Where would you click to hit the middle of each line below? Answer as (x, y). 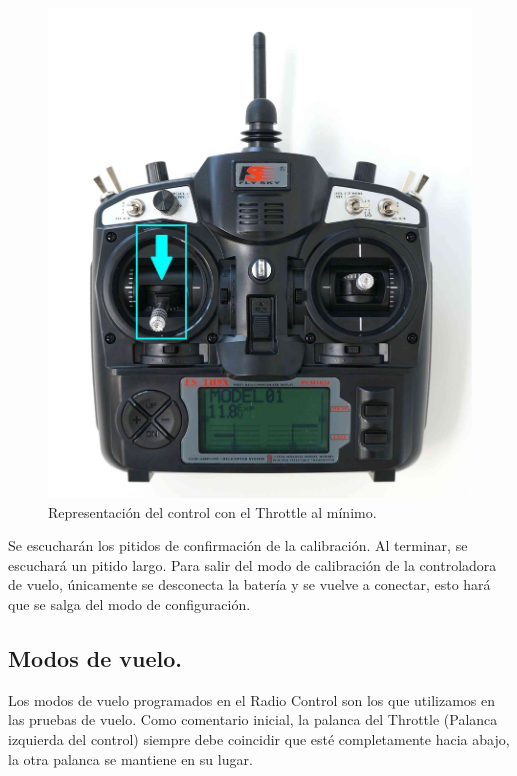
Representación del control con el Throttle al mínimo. (212, 511)
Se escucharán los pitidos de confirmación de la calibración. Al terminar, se (238, 545)
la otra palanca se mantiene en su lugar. (130, 758)
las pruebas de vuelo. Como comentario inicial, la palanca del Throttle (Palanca (253, 719)
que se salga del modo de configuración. (129, 604)
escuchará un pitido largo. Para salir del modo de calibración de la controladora (252, 564)
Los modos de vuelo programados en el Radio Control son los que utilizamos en (252, 699)
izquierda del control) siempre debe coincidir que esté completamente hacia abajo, (259, 739)
